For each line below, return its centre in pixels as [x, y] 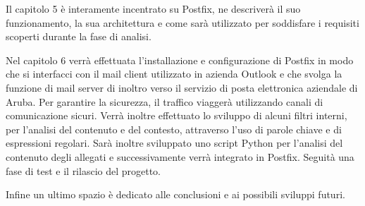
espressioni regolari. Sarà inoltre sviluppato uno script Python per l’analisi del [174, 143]
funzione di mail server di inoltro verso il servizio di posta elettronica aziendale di [182, 87]
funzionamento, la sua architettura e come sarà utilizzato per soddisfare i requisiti [182, 22]
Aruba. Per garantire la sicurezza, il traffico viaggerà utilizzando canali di [165, 101]
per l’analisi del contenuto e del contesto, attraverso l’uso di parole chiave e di [174, 129]
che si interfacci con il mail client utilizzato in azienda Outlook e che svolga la [174, 74]
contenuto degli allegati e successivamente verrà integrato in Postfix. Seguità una [180, 156]
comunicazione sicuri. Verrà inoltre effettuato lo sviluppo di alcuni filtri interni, [177, 115]
